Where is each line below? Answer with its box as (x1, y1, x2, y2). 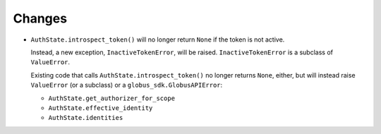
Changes (13, 11, 67, 26)
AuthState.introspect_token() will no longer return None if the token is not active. (30, 35, 285, 44)
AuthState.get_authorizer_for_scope (48, 94, 176, 102)
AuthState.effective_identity (48, 104, 153, 112)
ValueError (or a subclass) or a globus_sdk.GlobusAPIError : (30, 81, 223, 90)
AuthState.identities (48, 114, 123, 122)
